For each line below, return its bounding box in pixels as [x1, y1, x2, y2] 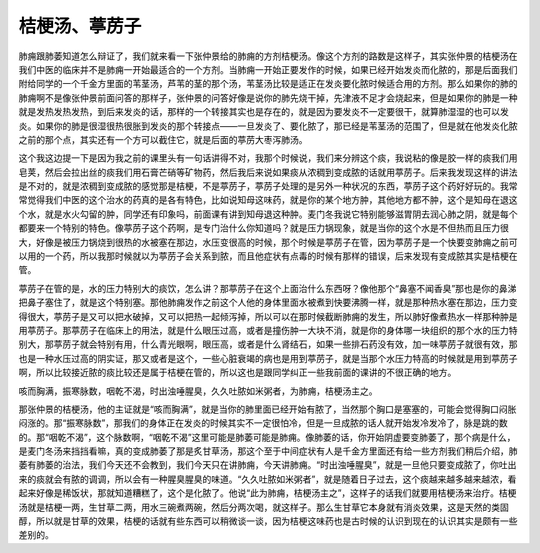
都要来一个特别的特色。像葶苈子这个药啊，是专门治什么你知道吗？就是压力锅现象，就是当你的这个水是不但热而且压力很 [18, 222, 509, 234]
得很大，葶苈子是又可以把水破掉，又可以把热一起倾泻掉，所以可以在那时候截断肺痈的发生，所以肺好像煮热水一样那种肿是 [18, 310, 518, 322]
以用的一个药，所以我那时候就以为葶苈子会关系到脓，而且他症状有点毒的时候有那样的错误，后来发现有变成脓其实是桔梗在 [18, 250, 518, 262]
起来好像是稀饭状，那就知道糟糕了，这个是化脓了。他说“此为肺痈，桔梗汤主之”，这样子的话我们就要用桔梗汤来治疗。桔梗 [18, 487, 517, 499]
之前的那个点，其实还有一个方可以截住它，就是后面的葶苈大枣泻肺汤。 [18, 133, 308, 145]
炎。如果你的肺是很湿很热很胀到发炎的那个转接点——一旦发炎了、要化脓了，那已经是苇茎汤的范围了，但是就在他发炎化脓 [18, 120, 518, 132]
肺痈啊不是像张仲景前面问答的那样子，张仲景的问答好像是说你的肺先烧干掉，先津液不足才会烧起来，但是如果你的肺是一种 [18, 91, 518, 104]
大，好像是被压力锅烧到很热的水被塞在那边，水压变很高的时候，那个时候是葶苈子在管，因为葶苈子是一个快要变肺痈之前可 [18, 236, 518, 248]
